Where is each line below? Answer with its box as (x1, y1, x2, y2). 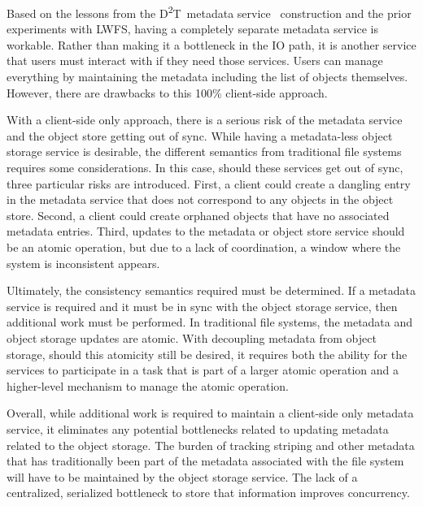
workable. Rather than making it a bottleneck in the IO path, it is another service (7, 36, 416, 53)
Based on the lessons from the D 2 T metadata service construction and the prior (7, 2, 412, 21)
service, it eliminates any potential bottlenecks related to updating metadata (7, 420, 389, 437)
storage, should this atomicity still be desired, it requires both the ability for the (7, 345, 408, 362)
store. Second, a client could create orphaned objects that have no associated (7, 206, 390, 223)
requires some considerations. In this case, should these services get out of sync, (7, 159, 403, 175)
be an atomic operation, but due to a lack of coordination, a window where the (7, 238, 401, 255)
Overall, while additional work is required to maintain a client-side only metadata (7, 404, 414, 422)
